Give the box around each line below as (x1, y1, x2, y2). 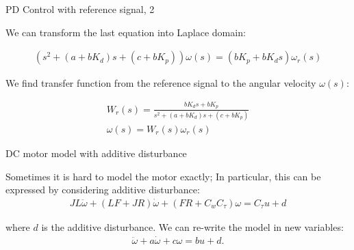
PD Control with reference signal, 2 (5, 2, 155, 16)
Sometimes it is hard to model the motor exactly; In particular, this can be (5, 169, 321, 183)
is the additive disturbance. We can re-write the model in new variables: (41, 219, 344, 234)
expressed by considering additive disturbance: (5, 182, 200, 197)
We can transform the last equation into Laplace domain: (5, 25, 246, 39)
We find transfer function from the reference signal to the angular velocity (5, 76, 316, 90)
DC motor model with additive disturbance (5, 145, 187, 160)
